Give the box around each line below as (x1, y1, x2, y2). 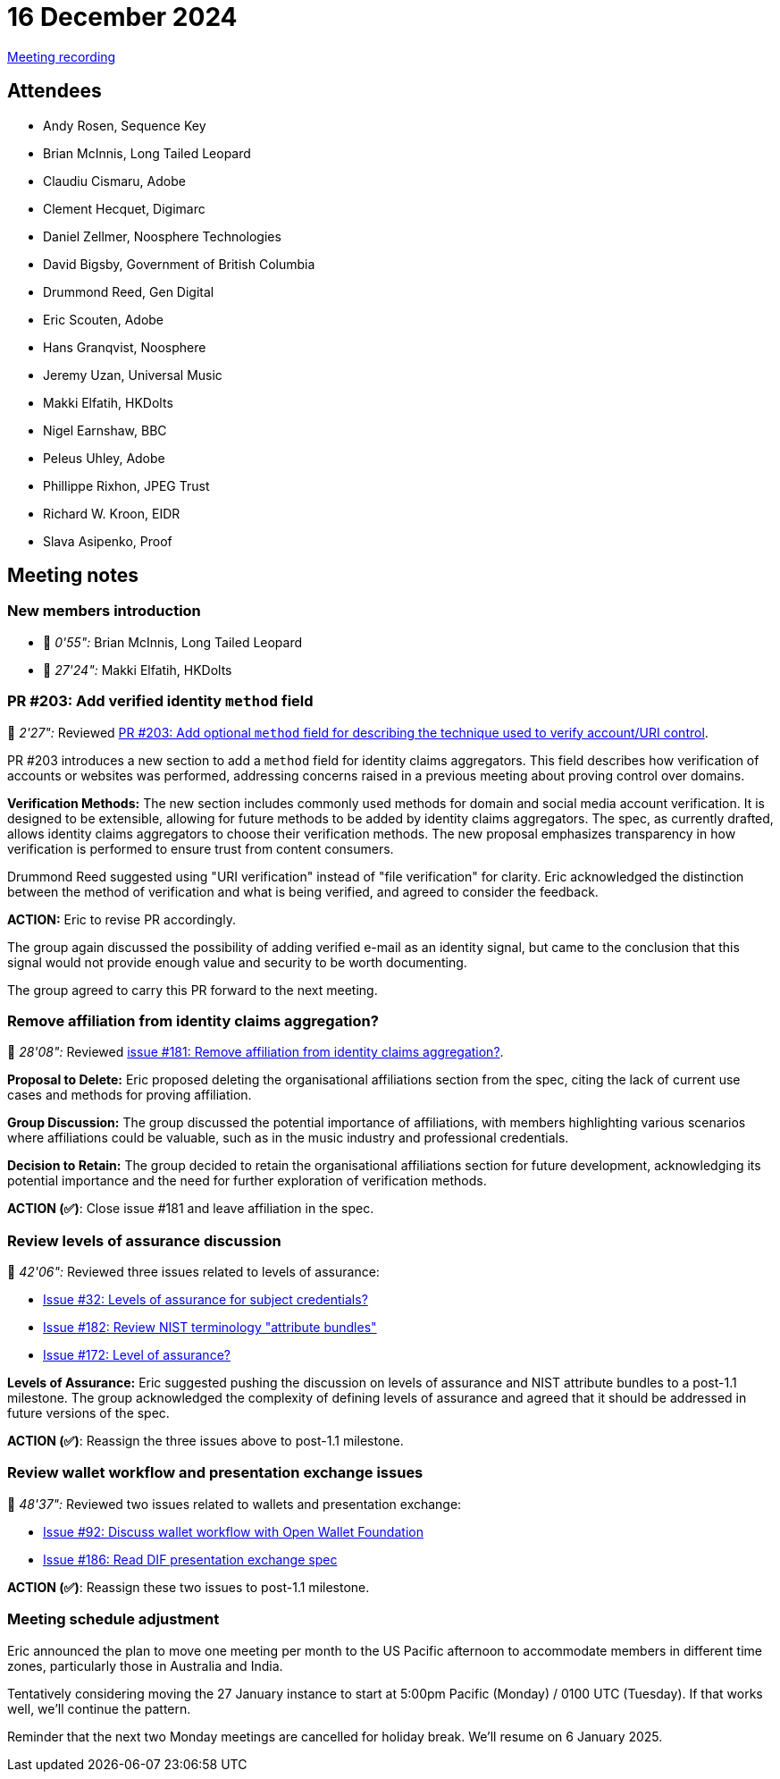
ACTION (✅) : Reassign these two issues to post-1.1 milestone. (7, 1579, 370, 1595)
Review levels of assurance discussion (7, 1231, 281, 1250)
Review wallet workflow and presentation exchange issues (7, 1463, 424, 1482)
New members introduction (7, 602, 201, 620)
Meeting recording (7, 48, 116, 64)
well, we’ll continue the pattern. (7, 1700, 191, 1716)
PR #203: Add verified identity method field (7, 692, 314, 711)
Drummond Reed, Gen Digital (43, 283, 214, 299)
